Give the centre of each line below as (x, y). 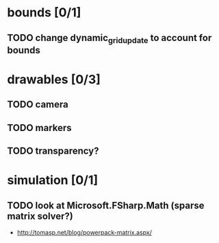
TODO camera (38, 105)
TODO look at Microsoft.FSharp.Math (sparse (106, 205)
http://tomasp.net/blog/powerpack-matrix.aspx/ (84, 233)
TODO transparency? (53, 151)
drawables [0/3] (54, 79)
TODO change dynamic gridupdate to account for (109, 39)
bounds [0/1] (44, 13)
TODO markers (39, 128)
